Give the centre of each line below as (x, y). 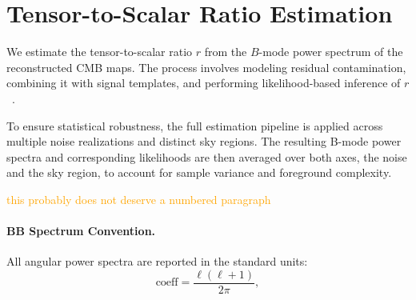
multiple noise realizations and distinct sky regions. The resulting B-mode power (204, 141)
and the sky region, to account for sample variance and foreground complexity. (199, 172)
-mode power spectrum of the (331, 52)
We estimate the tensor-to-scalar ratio (100, 52)
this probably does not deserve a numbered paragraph (139, 199)
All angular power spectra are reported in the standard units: (157, 261)
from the (226, 52)
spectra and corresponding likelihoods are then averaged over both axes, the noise (207, 156)
